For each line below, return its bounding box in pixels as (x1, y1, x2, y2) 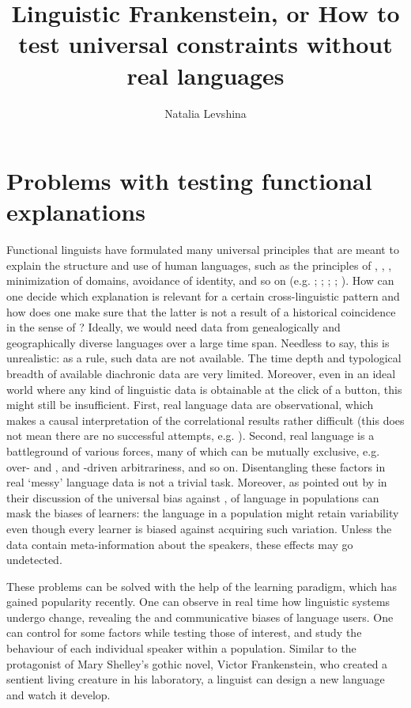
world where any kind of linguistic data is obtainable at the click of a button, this (6, 381, 402, 397)
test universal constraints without (18, 28, 393, 60)
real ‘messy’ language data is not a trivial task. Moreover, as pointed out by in (6, 474, 387, 490)
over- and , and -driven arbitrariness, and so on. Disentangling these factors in (6, 458, 386, 475)
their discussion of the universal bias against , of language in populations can (6, 489, 379, 505)
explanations (6, 195, 145, 228)
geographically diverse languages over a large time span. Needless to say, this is (6, 334, 390, 350)
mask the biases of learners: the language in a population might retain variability (6, 505, 399, 521)
